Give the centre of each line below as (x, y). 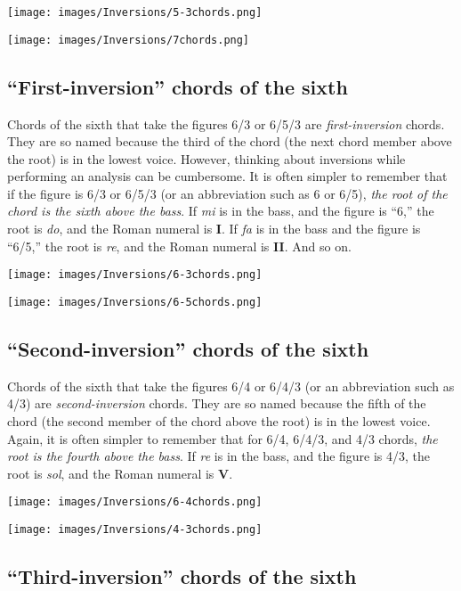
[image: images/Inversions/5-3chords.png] (135, 12)
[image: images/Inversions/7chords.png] (129, 40)
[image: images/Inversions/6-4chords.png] (135, 502)
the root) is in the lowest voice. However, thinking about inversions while (206, 158)
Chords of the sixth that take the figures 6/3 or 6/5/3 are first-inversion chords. (226, 123)
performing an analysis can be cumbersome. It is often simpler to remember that (227, 176)
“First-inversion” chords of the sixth (178, 86)
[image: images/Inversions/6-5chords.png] (135, 302)
